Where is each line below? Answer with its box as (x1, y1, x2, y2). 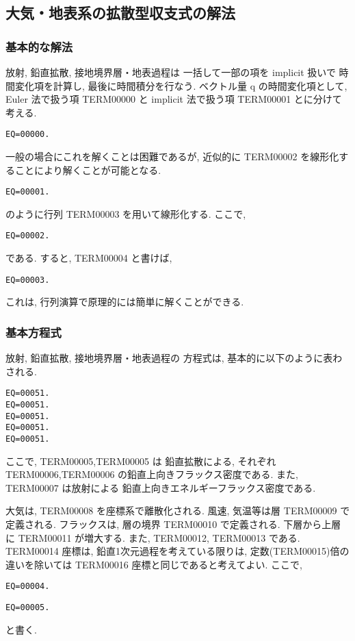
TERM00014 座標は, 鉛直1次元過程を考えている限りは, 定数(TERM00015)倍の (5, 544, 350, 558)
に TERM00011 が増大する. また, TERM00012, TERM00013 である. (5, 530, 300, 544)
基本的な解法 (5, 38, 73, 55)
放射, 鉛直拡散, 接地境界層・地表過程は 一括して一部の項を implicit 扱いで (5, 65, 336, 79)
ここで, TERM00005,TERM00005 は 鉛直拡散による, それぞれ (5, 453, 276, 468)
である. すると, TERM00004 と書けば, (5, 251, 172, 265)
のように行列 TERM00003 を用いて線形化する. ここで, (5, 206, 246, 221)
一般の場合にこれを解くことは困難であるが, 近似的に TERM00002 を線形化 (5, 149, 339, 164)
